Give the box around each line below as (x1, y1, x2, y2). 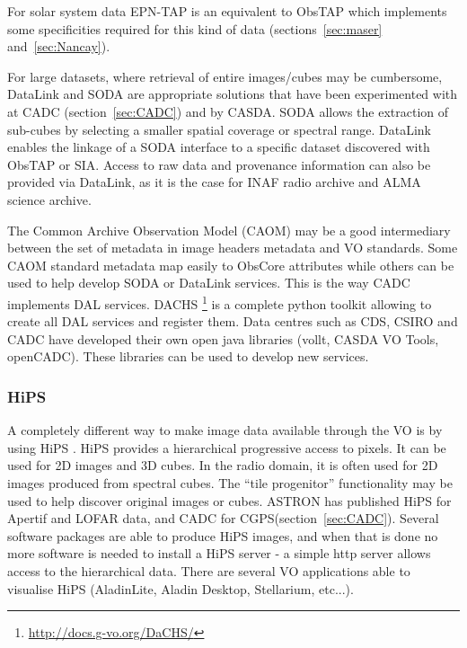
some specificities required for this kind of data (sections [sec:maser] (7, 19, 383, 38)
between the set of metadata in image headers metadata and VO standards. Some (7, 238, 458, 257)
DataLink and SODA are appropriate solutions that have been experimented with (7, 84, 458, 103)
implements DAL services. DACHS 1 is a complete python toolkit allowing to (7, 291, 432, 313)
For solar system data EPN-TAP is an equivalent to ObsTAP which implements (7, 2, 447, 20)
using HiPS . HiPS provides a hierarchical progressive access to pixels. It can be (7, 438, 446, 457)
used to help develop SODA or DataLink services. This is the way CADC (7, 273, 410, 292)
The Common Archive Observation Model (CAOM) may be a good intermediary (7, 220, 451, 239)
